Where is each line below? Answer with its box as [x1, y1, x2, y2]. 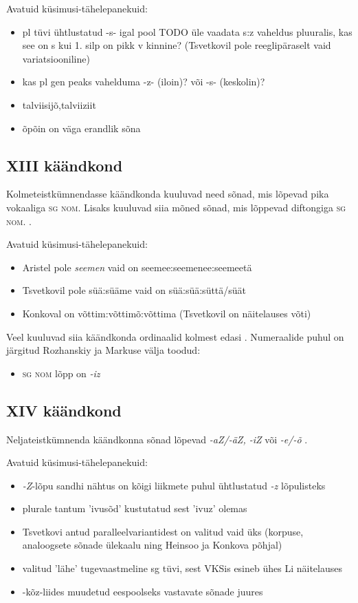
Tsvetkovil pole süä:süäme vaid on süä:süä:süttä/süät [22, 283, 247, 297]
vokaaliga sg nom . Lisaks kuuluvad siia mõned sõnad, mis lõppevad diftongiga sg [6, 200, 346, 214]
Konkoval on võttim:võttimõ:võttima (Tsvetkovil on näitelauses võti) [22, 306, 311, 320]
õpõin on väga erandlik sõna [22, 120, 141, 135]
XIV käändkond [6, 399, 122, 421]
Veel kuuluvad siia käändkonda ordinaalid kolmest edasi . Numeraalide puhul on [6, 329, 344, 343]
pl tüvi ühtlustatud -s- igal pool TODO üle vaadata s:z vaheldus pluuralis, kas [22, 24, 353, 39]
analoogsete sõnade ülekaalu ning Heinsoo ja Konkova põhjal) [22, 538, 282, 552]
